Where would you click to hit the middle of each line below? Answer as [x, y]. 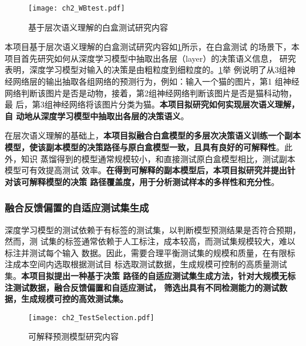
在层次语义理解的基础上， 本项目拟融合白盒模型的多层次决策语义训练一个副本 [153, 135]
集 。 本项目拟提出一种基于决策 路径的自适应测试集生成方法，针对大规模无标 [150, 275]
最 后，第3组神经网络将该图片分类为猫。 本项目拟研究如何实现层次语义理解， [152, 104]
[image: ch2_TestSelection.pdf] [91, 318]
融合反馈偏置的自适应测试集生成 [77, 208]
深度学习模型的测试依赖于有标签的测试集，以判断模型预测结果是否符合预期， [153, 229]
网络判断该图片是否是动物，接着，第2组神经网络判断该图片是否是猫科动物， [151, 93]
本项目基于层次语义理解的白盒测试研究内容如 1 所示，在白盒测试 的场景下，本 [152, 47]
